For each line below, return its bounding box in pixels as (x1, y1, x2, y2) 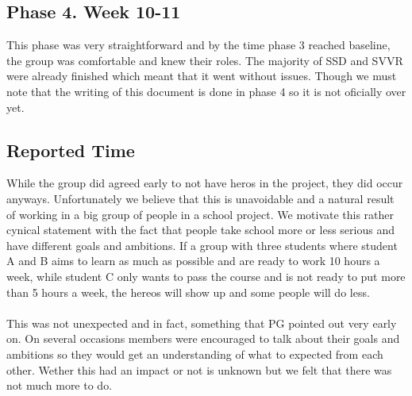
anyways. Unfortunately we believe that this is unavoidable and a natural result (6, 190, 395, 206)
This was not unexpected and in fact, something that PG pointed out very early (6, 314, 397, 331)
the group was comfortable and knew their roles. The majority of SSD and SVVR (6, 52, 403, 68)
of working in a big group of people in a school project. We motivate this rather (6, 206, 395, 222)
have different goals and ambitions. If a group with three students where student (6, 236, 398, 253)
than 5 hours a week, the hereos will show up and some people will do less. (6, 283, 370, 300)
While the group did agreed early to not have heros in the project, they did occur (6, 175, 403, 191)
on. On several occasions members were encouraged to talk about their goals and (6, 330, 400, 347)
